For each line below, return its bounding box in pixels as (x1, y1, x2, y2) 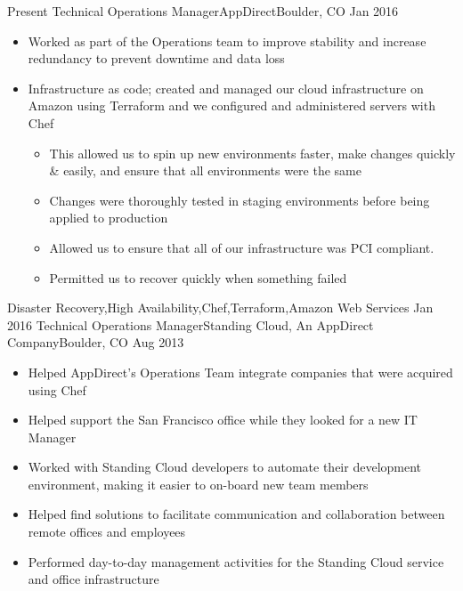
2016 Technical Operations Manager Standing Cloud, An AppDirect (7, 315, 374, 334)
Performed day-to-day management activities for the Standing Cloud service (28, 552, 444, 571)
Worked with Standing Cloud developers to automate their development (28, 457, 422, 476)
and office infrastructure (28, 570, 159, 588)
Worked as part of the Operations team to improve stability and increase (28, 31, 426, 50)
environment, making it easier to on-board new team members (28, 474, 369, 493)
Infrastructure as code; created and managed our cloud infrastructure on (28, 78, 424, 97)
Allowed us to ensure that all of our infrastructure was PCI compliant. (49, 238, 435, 256)
